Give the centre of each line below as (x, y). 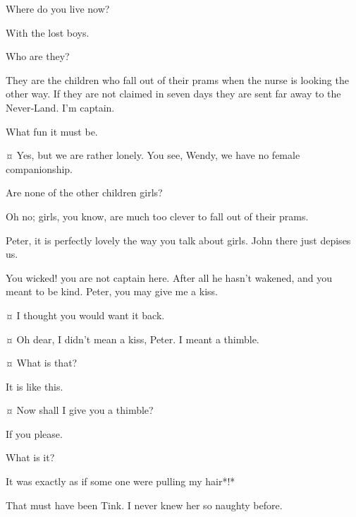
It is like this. (35, 386)
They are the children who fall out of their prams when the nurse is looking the (177, 79)
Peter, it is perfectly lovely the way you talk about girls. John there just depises (178, 240)
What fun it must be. (52, 131)
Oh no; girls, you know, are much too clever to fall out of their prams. (157, 216)
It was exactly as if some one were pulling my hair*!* (121, 481)
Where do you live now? (58, 8)
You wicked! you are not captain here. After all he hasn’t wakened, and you (169, 277)
